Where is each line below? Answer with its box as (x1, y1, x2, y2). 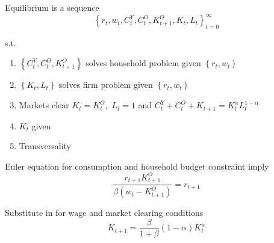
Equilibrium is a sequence (5, 1, 99, 13)
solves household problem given (86, 57, 201, 69)
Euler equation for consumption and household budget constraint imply (5, 159, 269, 172)
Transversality (19, 140, 71, 152)
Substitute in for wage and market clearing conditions (5, 206, 204, 219)
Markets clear (19, 99, 69, 111)
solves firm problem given (59, 78, 153, 91)
